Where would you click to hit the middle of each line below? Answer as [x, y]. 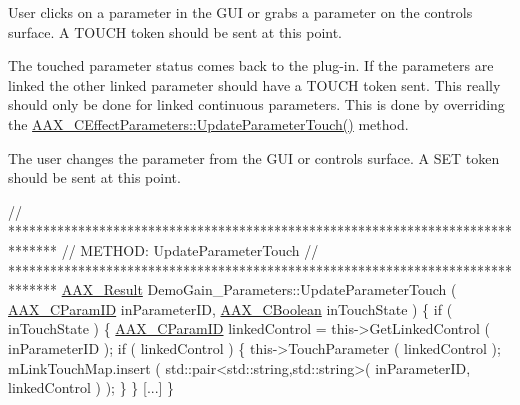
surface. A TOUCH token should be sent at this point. [175, 31]
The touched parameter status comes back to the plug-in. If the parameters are [251, 65]
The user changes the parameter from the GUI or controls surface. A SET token [254, 157]
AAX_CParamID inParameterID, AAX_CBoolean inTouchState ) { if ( [230, 308]
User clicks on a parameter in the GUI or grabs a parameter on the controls [240, 12]
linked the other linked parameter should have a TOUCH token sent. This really [254, 84]
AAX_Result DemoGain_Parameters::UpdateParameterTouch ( [259, 289]
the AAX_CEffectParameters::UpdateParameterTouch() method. [208, 123]
